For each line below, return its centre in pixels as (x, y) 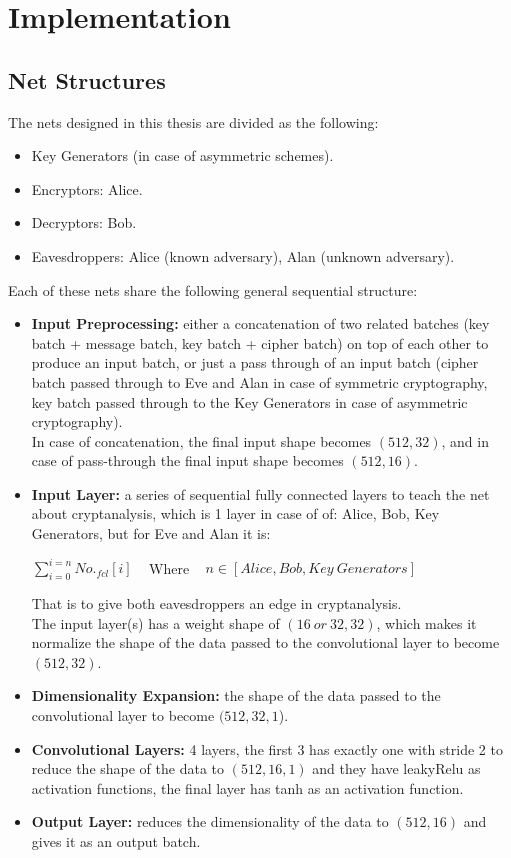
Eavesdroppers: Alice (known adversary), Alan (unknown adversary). (243, 255)
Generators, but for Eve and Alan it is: (151, 533)
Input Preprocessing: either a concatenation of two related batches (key (260, 323)
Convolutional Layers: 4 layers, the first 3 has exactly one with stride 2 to (267, 748)
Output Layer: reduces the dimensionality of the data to (210, 821)
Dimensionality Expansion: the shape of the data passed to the (236, 695)
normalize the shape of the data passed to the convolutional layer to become (265, 642)
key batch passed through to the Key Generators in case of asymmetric (249, 401)
